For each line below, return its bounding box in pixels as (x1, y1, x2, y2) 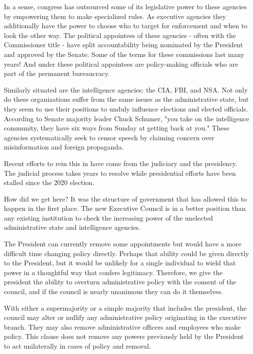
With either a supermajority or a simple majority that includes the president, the (4, 302, 247, 313)
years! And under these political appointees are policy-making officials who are (4, 58, 238, 69)
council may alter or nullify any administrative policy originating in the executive (4, 312, 247, 322)
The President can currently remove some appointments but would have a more (4, 239, 241, 249)
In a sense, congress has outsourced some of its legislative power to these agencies (4, 1, 247, 11)
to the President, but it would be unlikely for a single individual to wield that (4, 258, 236, 268)
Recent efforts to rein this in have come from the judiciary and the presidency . (4, 158, 237, 168)
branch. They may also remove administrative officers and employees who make (4, 321, 241, 332)
